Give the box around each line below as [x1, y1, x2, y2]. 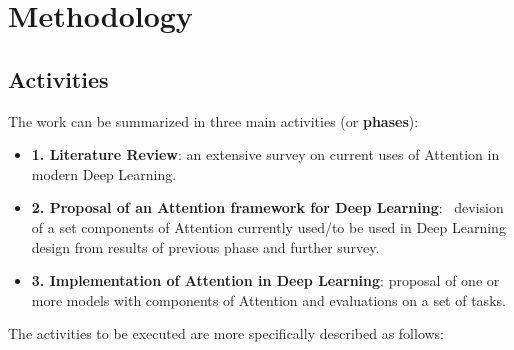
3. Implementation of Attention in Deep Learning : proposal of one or [31, 270, 500, 291]
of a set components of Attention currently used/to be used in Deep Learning [31, 216, 506, 237]
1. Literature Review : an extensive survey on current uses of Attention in [31, 144, 500, 165]
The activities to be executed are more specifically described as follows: [8, 323, 445, 344]
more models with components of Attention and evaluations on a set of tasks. [31, 289, 506, 310]
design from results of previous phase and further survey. [31, 236, 380, 257]
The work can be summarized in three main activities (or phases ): [8, 110, 419, 131]
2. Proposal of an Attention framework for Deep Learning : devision [31, 197, 504, 218]
